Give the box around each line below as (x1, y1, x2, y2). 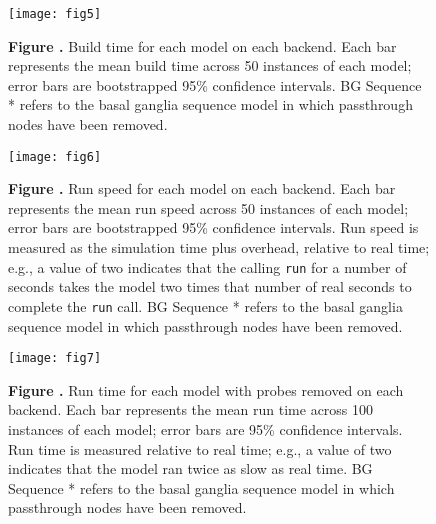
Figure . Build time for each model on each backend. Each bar (8, 35, 397, 56)
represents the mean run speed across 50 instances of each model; (8, 197, 409, 218)
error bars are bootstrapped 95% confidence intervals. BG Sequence (8, 74, 422, 95)
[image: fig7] (8, 351, 102, 366)
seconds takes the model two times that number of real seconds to (8, 276, 412, 297)
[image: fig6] (8, 149, 102, 164)
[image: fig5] (8, 7, 102, 21)
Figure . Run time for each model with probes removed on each (8, 379, 404, 400)
